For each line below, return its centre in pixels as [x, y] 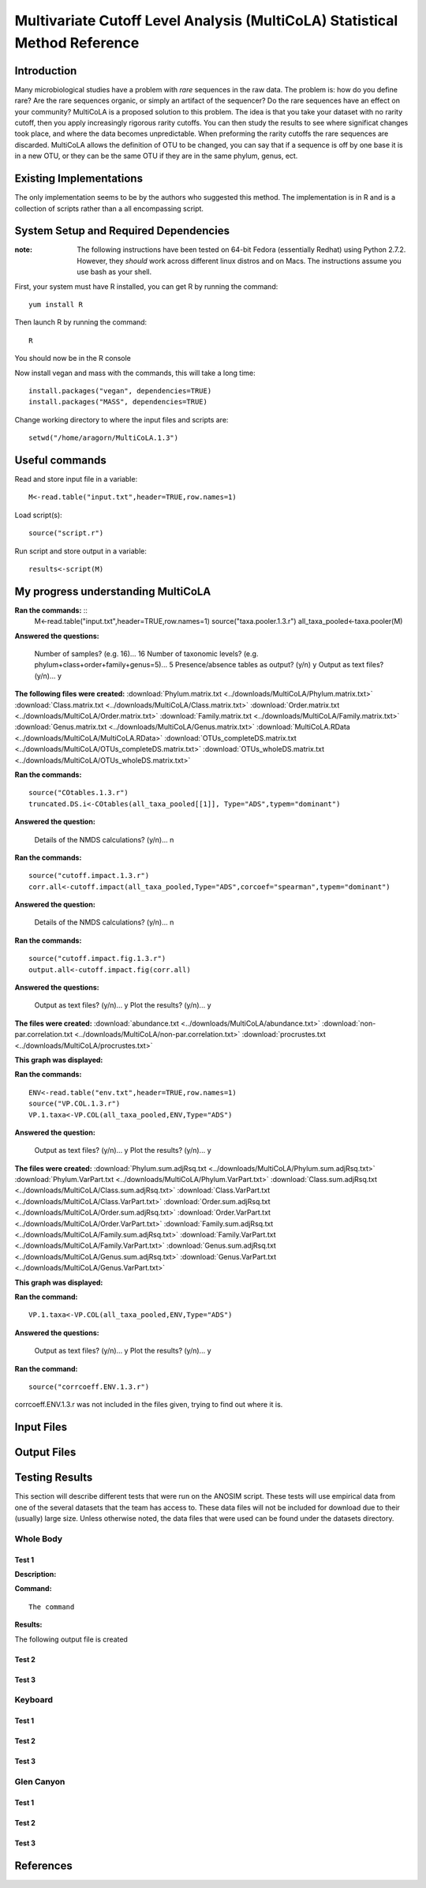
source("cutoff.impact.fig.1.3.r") [97, 959]
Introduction [46, 71]
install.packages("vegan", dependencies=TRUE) [120, 390]
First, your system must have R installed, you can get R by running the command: [146, 286]
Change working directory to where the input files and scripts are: [121, 419]
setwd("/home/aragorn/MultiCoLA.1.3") [104, 438]
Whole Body [39, 1538]
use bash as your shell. [114, 272]
